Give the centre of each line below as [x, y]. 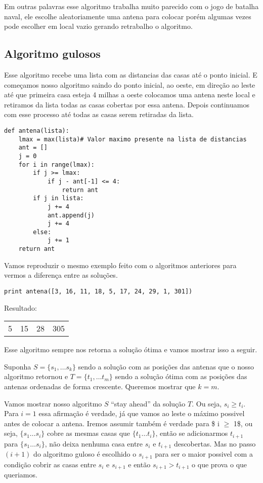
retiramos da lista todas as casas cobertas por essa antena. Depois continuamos [127, 104]
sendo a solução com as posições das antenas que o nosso [166, 366]
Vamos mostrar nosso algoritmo [53, 403]
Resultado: [20, 307]
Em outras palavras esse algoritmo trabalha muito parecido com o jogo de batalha [131, 6]
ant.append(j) [71, 215]
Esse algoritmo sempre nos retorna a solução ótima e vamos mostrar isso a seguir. [131, 349]
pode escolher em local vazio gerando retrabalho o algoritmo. [98, 26]
